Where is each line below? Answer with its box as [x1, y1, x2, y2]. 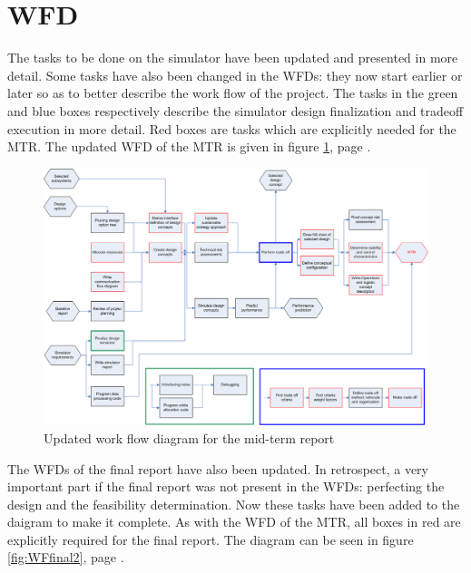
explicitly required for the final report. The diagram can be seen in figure [7, 529, 414, 549]
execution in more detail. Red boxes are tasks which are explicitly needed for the [7, 119, 456, 138]
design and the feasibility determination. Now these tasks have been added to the [7, 494, 460, 513]
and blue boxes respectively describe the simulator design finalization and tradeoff [7, 101, 464, 120]
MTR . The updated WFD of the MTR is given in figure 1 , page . [7, 137, 371, 156]
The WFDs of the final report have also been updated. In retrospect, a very [7, 459, 429, 478]
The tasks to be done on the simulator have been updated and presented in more [7, 48, 458, 67]
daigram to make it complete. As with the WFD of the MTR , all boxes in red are [7, 512, 461, 531]
